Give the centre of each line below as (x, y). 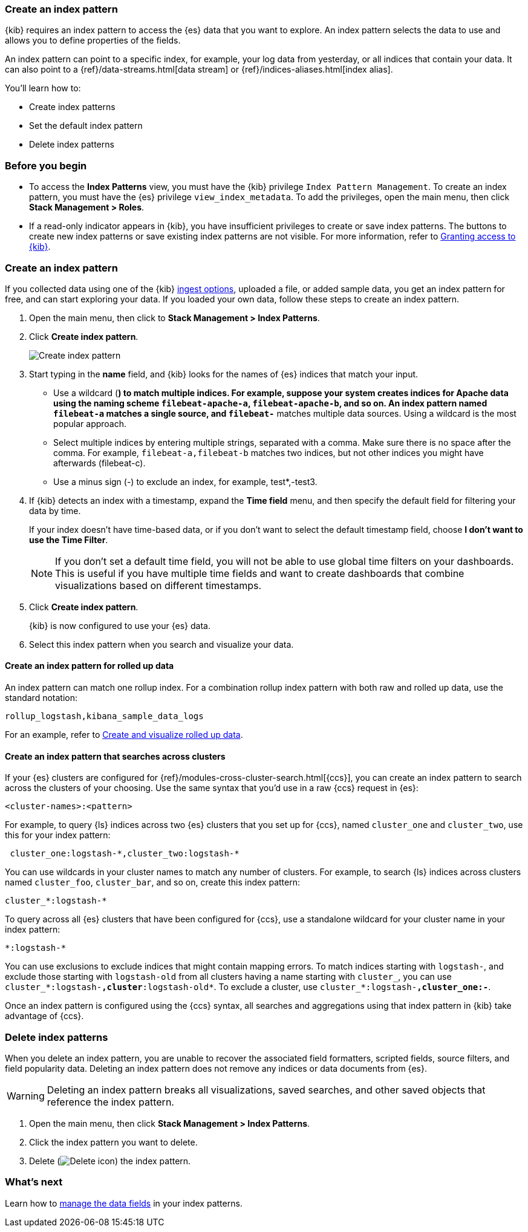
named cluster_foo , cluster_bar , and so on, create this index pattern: (152, 882)
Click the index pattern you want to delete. (113, 1142)
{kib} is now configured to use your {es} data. (120, 625)
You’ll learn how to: (43, 88)
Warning (26, 1096)
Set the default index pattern (86, 126)
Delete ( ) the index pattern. (110, 1161)
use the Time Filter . (69, 539)
